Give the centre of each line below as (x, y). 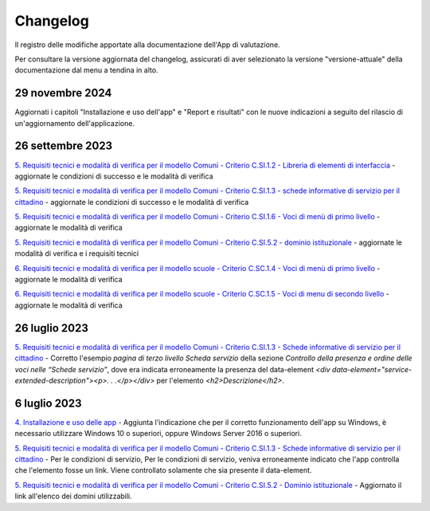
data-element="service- (372, 369)
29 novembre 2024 (63, 93)
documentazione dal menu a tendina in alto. (86, 70)
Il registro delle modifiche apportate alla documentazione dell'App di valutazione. (147, 45)
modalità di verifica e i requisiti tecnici (77, 254)
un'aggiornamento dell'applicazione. (75, 123)
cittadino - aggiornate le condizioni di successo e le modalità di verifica (132, 202)
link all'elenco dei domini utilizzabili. (74, 496)
